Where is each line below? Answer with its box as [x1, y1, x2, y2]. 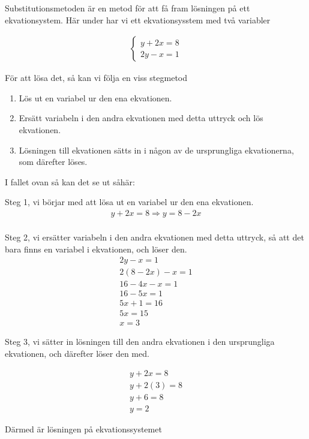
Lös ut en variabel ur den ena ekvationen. [19, 91, 172, 104]
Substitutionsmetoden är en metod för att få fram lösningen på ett [5, 2, 250, 14]
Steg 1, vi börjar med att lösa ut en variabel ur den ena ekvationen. [5, 196, 254, 208]
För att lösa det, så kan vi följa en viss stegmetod [5, 71, 188, 84]
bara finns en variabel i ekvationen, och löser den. [5, 242, 187, 255]
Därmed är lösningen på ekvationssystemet [5, 422, 162, 435]
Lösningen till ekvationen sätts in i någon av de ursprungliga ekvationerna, [19, 143, 294, 156]
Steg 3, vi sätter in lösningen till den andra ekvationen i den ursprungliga [5, 335, 275, 348]
